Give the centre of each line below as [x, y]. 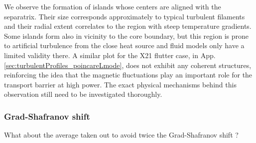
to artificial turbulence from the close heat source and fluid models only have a [124, 45]
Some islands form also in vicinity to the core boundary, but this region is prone [127, 36]
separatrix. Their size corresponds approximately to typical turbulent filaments [125, 16]
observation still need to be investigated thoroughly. [83, 94]
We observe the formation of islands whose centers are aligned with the [113, 6]
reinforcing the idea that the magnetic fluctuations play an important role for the [128, 75]
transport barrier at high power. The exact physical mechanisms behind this [120, 84]
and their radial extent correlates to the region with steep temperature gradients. [128, 26]
